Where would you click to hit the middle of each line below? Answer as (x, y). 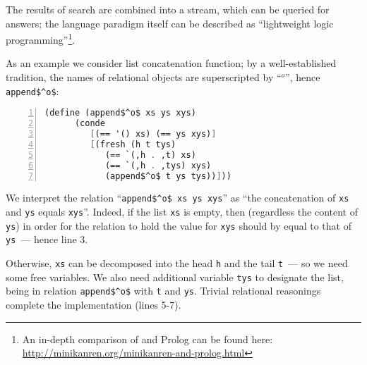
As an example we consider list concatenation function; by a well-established (171, 63)
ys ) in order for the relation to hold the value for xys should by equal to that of (179, 225)
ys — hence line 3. (47, 239)
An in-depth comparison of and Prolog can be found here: (148, 339)
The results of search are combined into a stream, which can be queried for (168, 9)
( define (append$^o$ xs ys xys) (120, 113)
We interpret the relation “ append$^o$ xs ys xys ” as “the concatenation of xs (178, 198)
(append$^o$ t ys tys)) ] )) (168, 176)
